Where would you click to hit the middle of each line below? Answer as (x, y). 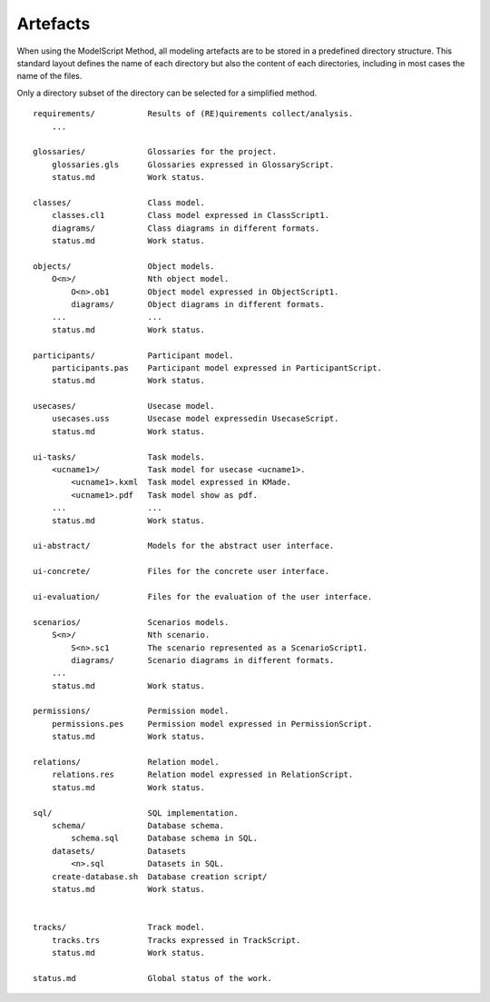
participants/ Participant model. (134, 355)
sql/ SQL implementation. (136, 813)
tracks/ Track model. (119, 928)
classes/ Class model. (119, 203)
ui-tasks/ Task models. (119, 457)
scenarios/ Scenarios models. (131, 622)
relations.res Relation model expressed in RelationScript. (202, 775)
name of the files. (49, 76)
